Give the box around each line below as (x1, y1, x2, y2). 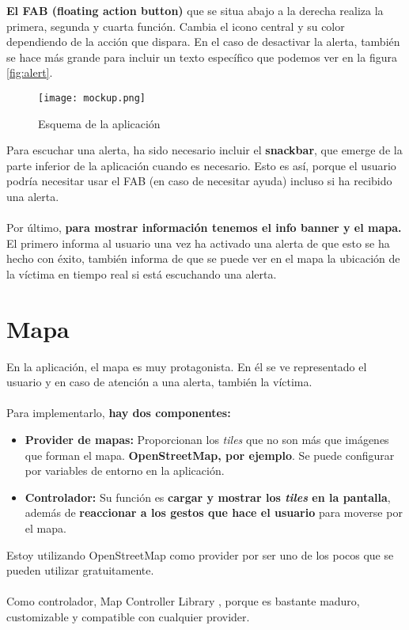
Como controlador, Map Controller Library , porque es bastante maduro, (6, 593, 360, 609)
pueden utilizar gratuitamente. (6, 562, 154, 579)
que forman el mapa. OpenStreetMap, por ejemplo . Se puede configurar (25, 446, 395, 463)
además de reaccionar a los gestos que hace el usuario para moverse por (25, 504, 403, 521)
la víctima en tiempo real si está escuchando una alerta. (6, 265, 277, 282)
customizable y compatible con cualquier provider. (6, 609, 250, 624)
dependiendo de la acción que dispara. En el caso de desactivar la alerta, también (6, 33, 400, 50)
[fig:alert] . (6, 64, 53, 81)
